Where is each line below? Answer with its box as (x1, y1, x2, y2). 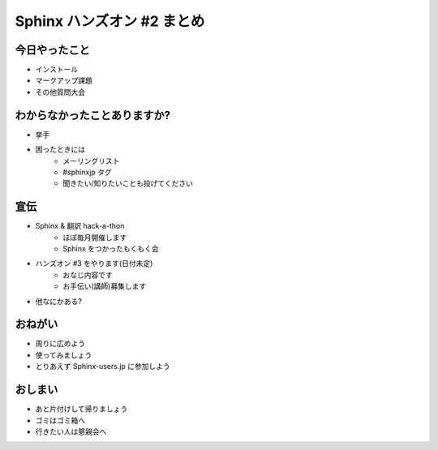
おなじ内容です (62, 270, 113, 280)
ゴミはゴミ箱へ (35, 415, 85, 425)
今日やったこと (15, 43, 90, 57)
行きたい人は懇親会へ (35, 426, 107, 436)
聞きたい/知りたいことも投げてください (62, 178, 194, 188)
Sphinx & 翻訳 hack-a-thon (35, 221, 125, 231)
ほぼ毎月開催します (62, 232, 127, 242)
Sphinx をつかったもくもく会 (62, 244, 160, 253)
